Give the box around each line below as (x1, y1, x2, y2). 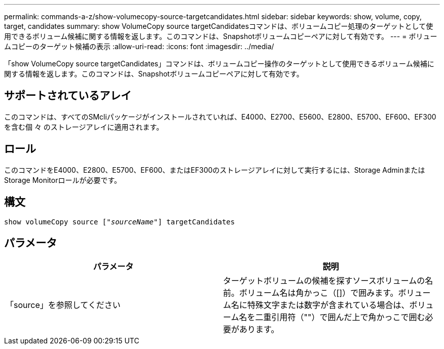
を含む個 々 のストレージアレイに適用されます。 (4, 122, 164, 131)
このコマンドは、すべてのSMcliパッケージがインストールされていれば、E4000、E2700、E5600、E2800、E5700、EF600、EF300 (4, 112, 436, 121)
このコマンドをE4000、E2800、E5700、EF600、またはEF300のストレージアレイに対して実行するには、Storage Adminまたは (4, 165, 425, 174)
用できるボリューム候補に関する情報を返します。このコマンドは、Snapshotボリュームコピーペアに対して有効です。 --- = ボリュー (4, 32, 437, 41)
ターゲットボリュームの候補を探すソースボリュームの (223, 276, 425, 286)
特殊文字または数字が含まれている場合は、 (247, 300, 410, 311)
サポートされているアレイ (4, 89, 132, 102)
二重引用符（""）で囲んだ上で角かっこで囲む (255, 312, 425, 323)
